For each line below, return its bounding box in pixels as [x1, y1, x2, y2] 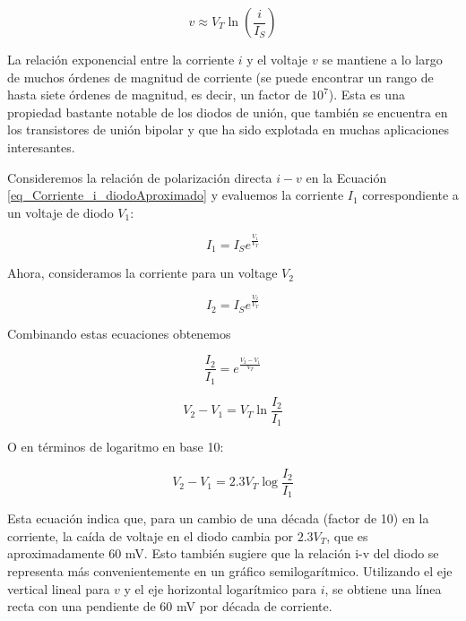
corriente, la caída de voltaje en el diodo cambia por [7, 526, 294, 545]
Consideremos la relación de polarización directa [7, 168, 272, 186]
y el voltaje [246, 50, 308, 68]
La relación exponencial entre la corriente [7, 50, 235, 68]
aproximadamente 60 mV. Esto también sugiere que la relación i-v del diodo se [7, 544, 439, 563]
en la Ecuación [306, 168, 387, 186]
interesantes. [7, 137, 75, 156]
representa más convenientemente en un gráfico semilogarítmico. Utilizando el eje [7, 562, 453, 581]
